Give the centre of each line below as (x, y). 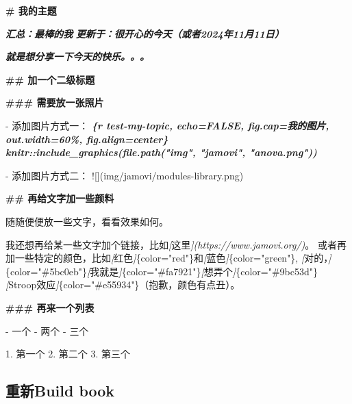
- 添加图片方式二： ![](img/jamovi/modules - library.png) (125, 175)
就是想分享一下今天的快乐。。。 (77, 56)
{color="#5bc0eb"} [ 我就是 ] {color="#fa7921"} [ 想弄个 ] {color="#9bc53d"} (162, 271)
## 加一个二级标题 (50, 79)
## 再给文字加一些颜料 (60, 198)
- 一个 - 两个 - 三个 (47, 330)
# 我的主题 (31, 10)
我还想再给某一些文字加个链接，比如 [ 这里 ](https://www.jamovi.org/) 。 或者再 (176, 244)
